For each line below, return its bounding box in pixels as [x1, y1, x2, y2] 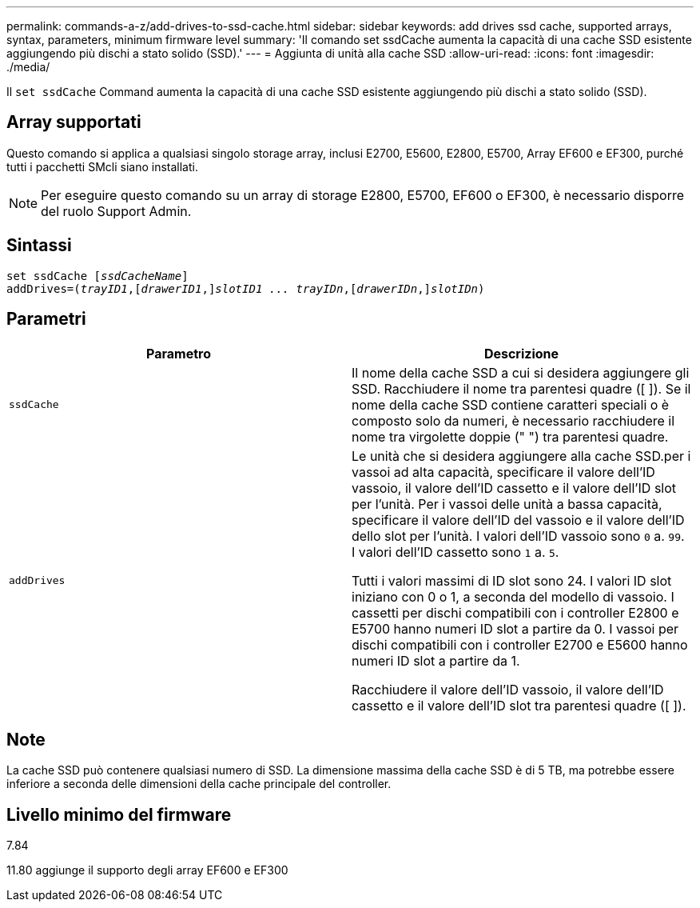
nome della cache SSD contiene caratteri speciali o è [352, 396, 670, 413]
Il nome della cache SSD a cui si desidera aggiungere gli [352, 364, 690, 381]
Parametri [6, 309, 86, 330]
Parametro [146, 345, 211, 362]
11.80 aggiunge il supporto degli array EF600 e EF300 [6, 863, 288, 878]
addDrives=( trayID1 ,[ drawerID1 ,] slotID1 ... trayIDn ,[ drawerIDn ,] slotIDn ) [6, 282, 485, 295]
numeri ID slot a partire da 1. [352, 652, 520, 669]
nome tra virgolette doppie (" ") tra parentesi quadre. [352, 428, 669, 445]
